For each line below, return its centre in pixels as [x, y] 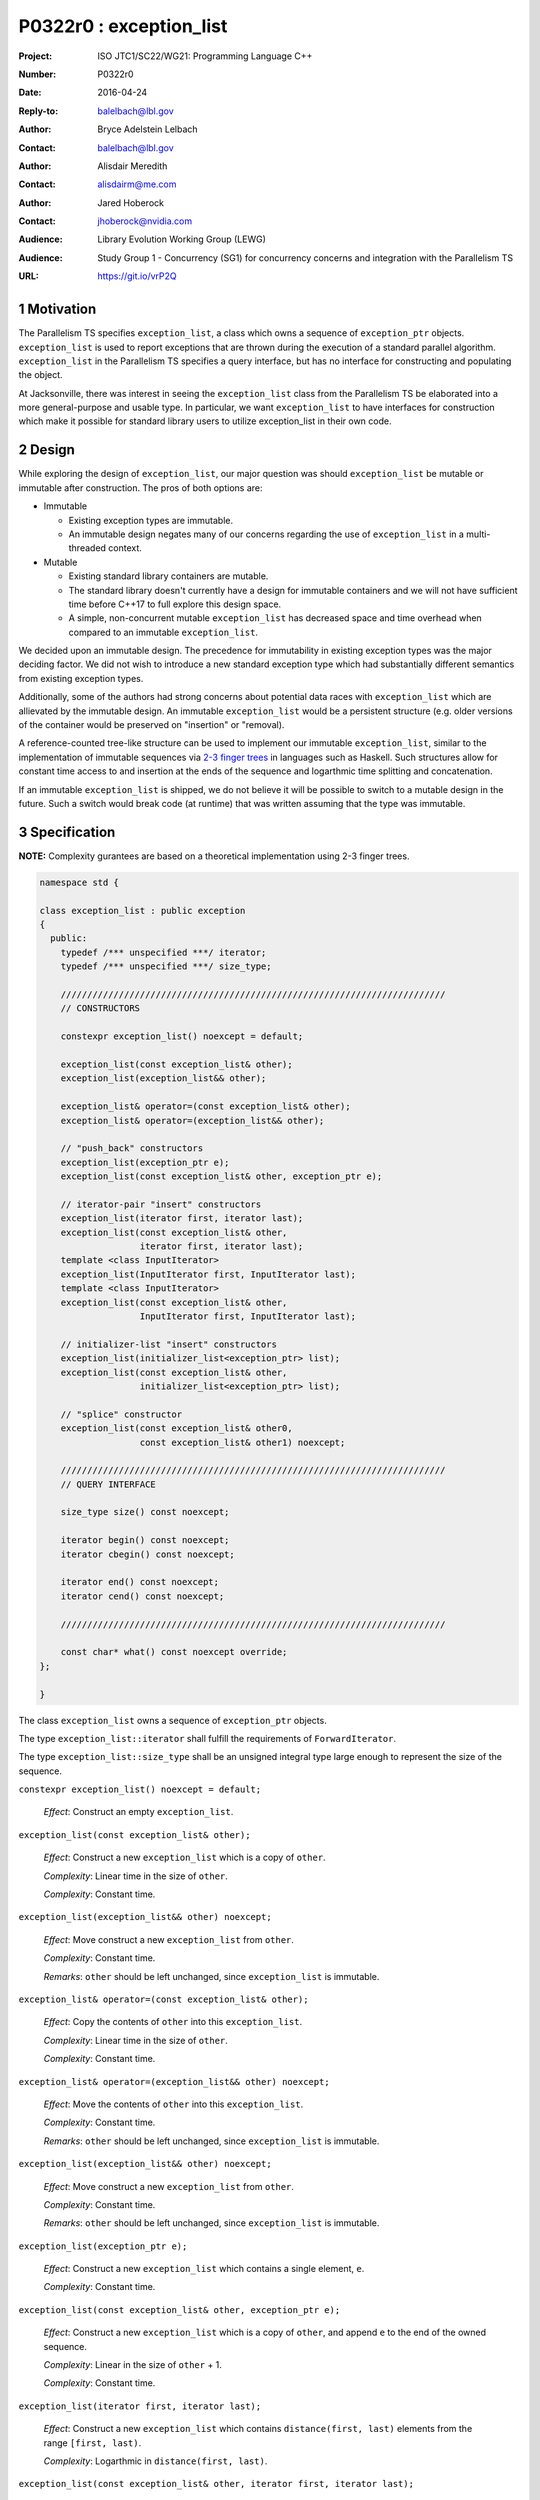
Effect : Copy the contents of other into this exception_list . [173, 2022]
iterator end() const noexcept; [140, 1582]
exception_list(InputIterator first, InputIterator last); [208, 1274]
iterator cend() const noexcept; [142, 1596]
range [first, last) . [92, 2442]
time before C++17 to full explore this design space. [175, 604]
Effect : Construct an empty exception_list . [138, 1812]
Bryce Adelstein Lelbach [148, 129]
